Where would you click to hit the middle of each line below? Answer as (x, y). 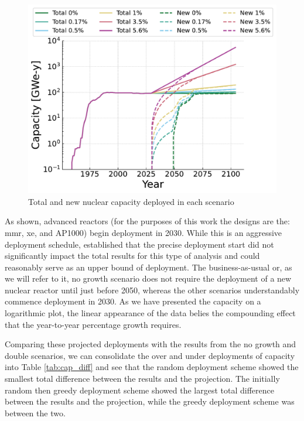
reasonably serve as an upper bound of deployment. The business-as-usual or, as (148, 267)
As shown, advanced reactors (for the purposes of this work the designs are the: (147, 221)
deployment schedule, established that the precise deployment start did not (139, 244)
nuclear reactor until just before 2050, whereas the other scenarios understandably (152, 290)
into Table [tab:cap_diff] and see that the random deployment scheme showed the (152, 367)
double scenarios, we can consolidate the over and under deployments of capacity (150, 355)
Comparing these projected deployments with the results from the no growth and (151, 344)
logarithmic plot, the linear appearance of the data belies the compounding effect (150, 313)
